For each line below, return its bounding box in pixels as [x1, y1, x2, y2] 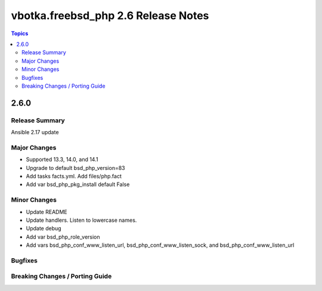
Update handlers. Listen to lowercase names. [26, 216, 137, 224]
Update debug [26, 225, 62, 232]
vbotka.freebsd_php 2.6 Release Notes [11, 9, 209, 22]
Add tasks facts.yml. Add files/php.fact [26, 172, 122, 179]
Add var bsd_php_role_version [26, 233, 101, 240]
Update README [26, 208, 68, 215]
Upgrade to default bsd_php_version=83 [26, 164, 125, 171]
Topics [11, 30, 29, 37]
